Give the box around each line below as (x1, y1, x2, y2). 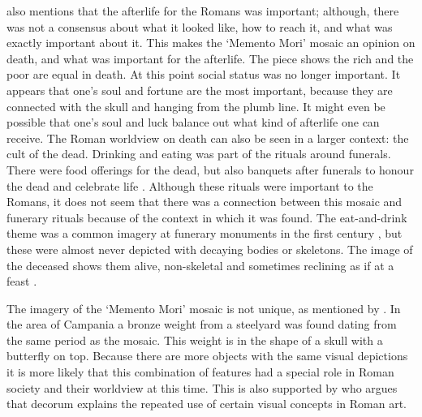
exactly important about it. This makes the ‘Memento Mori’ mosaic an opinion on (6, 34, 416, 51)
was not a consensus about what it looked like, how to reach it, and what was (6, 18, 393, 35)
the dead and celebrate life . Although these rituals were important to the (6, 177, 373, 194)
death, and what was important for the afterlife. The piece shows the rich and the (6, 49, 414, 67)
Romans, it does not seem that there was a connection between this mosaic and (6, 193, 403, 210)
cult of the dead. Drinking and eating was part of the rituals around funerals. (6, 145, 391, 162)
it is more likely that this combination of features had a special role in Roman (6, 363, 394, 380)
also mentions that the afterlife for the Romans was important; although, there (6, 2, 399, 19)
